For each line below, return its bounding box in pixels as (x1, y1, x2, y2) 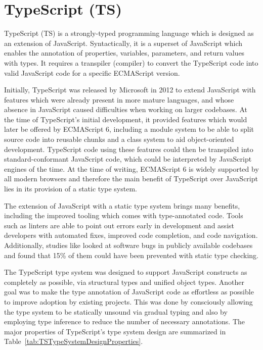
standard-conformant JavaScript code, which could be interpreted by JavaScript (4, 154, 252, 164)
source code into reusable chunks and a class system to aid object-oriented (4, 134, 234, 144)
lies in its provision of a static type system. (4, 183, 137, 194)
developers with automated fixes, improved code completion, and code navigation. (4, 230, 258, 240)
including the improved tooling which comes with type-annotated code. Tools (4, 210, 243, 221)
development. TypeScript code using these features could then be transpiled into (4, 143, 253, 154)
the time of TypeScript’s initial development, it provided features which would (4, 114, 247, 124)
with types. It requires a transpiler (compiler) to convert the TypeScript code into (4, 57, 258, 68)
